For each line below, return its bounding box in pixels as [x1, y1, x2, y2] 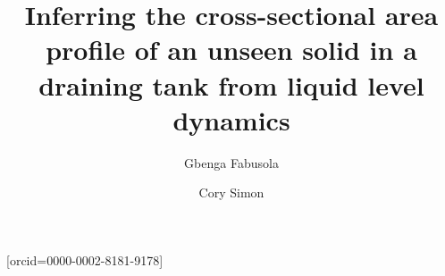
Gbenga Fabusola [184, 153, 279, 171]
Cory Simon [198, 183, 264, 202]
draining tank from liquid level [38, 66, 424, 103]
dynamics [172, 101, 290, 138]
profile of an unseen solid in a [46, 31, 417, 68]
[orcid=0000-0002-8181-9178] [6, 250, 164, 269]
